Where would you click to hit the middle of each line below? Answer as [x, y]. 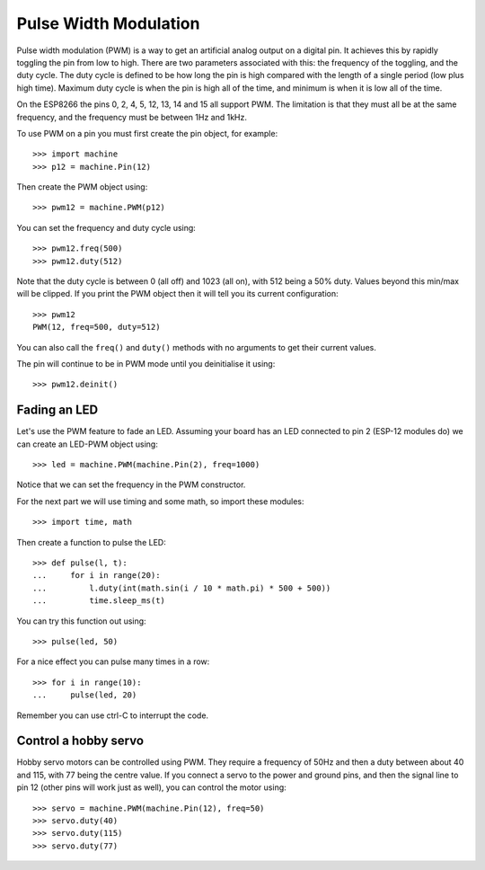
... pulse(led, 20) [85, 695]
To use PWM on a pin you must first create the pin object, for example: [147, 133]
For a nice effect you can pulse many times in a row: [113, 661]
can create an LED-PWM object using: [88, 444]
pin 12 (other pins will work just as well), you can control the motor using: [151, 787]
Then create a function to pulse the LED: [91, 542]
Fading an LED [57, 410]
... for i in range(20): [97, 576]
